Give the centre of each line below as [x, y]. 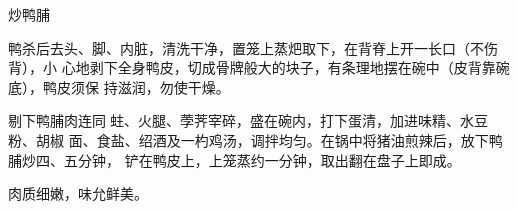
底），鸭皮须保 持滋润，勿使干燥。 [119, 86]
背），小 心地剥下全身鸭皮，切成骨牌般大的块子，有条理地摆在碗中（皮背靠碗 [259, 67]
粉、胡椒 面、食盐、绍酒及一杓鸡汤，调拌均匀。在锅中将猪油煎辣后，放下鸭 [255, 139]
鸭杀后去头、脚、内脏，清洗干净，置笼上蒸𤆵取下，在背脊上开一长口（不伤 [253, 47]
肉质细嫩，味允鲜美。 [78, 193]
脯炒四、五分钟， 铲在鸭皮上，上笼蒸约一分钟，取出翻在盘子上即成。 [234, 159]
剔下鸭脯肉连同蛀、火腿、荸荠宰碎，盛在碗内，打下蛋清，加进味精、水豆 [248, 120]
